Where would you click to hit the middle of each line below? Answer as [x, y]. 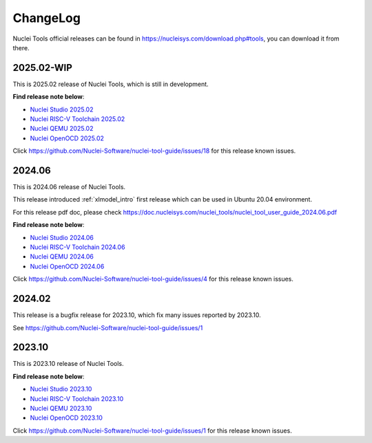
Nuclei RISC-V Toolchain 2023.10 [77, 398]
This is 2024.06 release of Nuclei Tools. [69, 187]
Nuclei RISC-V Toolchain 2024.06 [77, 247]
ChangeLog [46, 18]
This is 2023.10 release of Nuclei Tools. [68, 364]
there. [21, 47]
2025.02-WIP [42, 68]
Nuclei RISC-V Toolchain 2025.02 [77, 119]
